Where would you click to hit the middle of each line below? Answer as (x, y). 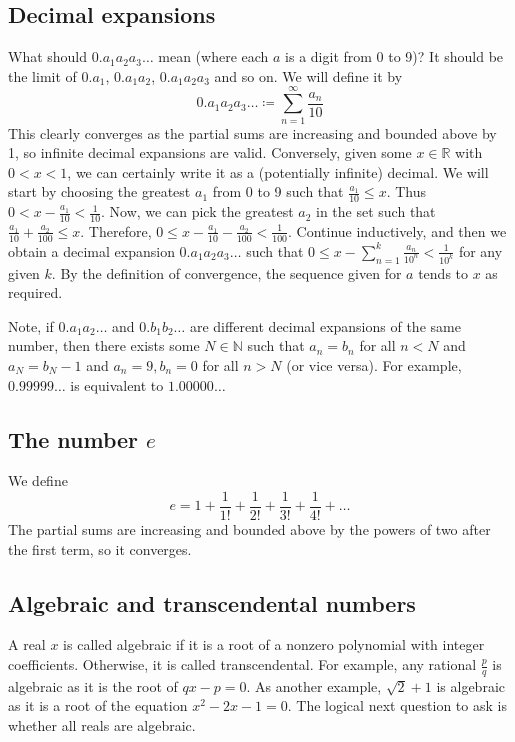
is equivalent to (117, 384)
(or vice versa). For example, (374, 365)
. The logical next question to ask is (397, 705)
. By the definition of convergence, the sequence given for (226, 272)
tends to (443, 272)
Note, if (31, 325)
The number (73, 438)
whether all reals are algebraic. (102, 725)
